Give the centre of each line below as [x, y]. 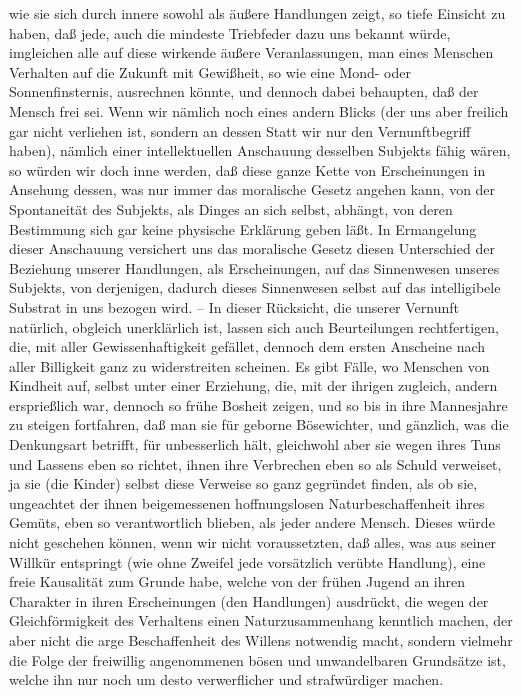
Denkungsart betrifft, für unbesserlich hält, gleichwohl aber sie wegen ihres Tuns [255, 444]
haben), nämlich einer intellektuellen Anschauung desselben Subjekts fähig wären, [260, 150]
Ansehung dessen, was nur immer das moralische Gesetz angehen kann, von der [252, 189]
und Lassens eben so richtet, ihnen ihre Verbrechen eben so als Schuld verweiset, [255, 463]
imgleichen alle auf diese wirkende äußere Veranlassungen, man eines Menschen [251, 52]
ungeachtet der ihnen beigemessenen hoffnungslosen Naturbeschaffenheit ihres [247, 502]
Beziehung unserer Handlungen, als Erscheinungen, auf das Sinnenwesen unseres [254, 267]
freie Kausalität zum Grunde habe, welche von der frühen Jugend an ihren [237, 581]
